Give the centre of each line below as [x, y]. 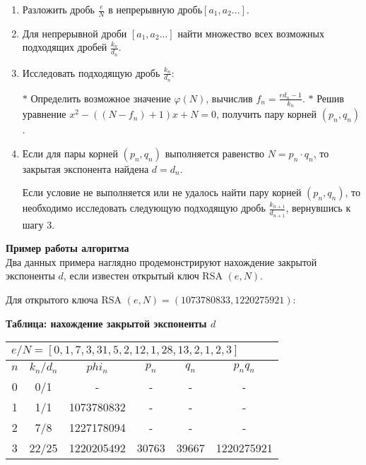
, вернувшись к [318, 208]
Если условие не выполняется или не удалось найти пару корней [162, 192]
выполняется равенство [215, 153]
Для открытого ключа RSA [64, 299]
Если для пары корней [70, 153]
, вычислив [229, 98]
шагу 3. [39, 224]
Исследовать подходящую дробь [91, 72]
